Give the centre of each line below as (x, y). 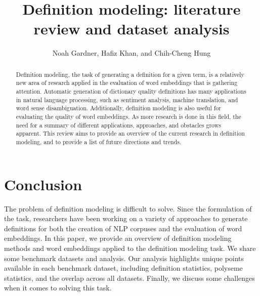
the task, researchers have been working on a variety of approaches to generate (126, 218)
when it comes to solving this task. (58, 288)
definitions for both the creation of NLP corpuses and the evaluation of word (123, 228)
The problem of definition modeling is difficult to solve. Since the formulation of (128, 208)
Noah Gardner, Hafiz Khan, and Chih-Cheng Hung (132, 53)
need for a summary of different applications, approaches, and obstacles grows (118, 125)
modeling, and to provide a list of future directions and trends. (99, 141)
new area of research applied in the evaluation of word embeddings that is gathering (127, 83)
